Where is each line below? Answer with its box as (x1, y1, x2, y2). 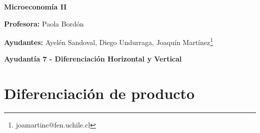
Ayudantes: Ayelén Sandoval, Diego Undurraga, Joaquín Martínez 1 (4, 35, 213, 47)
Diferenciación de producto (4, 83, 195, 103)
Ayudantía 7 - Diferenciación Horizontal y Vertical (4, 53, 182, 64)
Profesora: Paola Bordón (4, 18, 84, 28)
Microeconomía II (4, 1, 67, 11)
